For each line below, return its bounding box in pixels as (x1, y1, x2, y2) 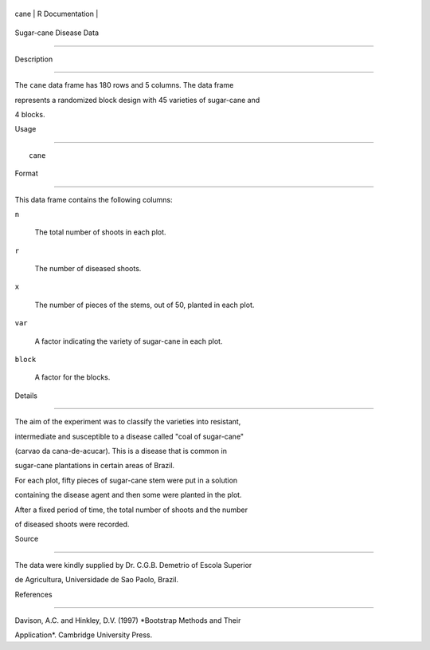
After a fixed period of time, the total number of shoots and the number (14, 505, 248, 514)
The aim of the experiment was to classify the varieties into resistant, (14, 417, 241, 427)
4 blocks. (14, 109, 45, 119)
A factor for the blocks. (34, 372, 111, 382)
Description (14, 54, 53, 64)
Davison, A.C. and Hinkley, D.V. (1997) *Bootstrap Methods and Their (14, 615, 241, 625)
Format (14, 168, 39, 179)
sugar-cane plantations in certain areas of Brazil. (14, 461, 175, 471)
